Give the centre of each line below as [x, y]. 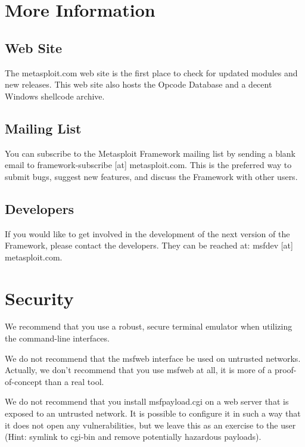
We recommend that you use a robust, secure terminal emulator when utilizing [149, 326]
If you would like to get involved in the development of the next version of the [147, 233]
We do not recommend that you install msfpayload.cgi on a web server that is [147, 401]
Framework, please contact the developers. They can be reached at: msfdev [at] [149, 245]
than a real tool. [74, 381]
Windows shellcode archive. [55, 96]
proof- [285, 370]
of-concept [24, 381]
